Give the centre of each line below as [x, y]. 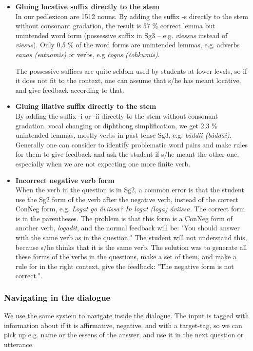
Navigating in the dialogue [57, 297]
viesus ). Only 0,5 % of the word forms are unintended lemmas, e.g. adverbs [127, 45]
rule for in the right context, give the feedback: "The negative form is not [125, 266]
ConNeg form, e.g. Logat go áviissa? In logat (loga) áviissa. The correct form [130, 209]
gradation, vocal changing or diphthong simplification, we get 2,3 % [116, 125]
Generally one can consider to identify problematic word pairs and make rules [131, 144]
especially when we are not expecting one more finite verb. [103, 163]
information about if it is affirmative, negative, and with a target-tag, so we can [123, 325]
